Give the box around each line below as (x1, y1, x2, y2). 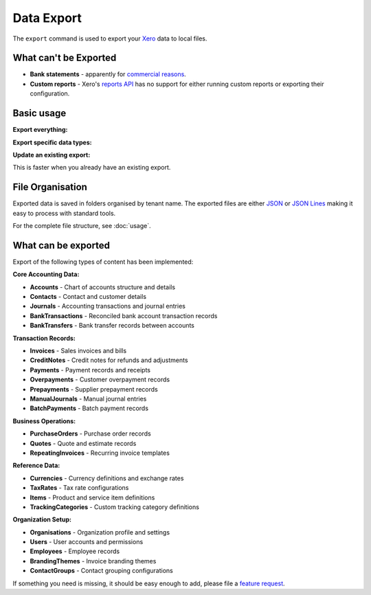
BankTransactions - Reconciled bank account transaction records (30, 311, 218, 319)
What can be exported (12, 239, 110, 251)
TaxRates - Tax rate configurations (30, 484, 129, 492)
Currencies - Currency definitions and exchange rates (30, 474, 184, 482)
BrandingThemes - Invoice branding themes (30, 557, 157, 565)
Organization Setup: (12, 515, 72, 524)
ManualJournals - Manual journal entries (30, 394, 147, 403)
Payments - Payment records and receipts (30, 366, 151, 374)
